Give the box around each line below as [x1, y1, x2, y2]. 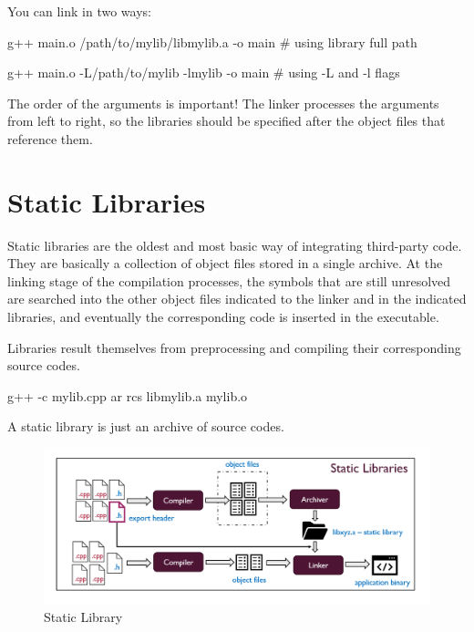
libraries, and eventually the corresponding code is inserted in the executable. [7, 307, 439, 326]
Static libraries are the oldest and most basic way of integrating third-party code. [7, 235, 462, 254]
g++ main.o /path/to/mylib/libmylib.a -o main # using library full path [7, 32, 417, 51]
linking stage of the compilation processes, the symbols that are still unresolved [7, 271, 451, 290]
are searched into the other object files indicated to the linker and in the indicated [7, 289, 467, 308]
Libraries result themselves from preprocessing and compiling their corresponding [7, 337, 461, 357]
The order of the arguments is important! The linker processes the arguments [7, 93, 439, 112]
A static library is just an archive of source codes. [7, 417, 284, 436]
